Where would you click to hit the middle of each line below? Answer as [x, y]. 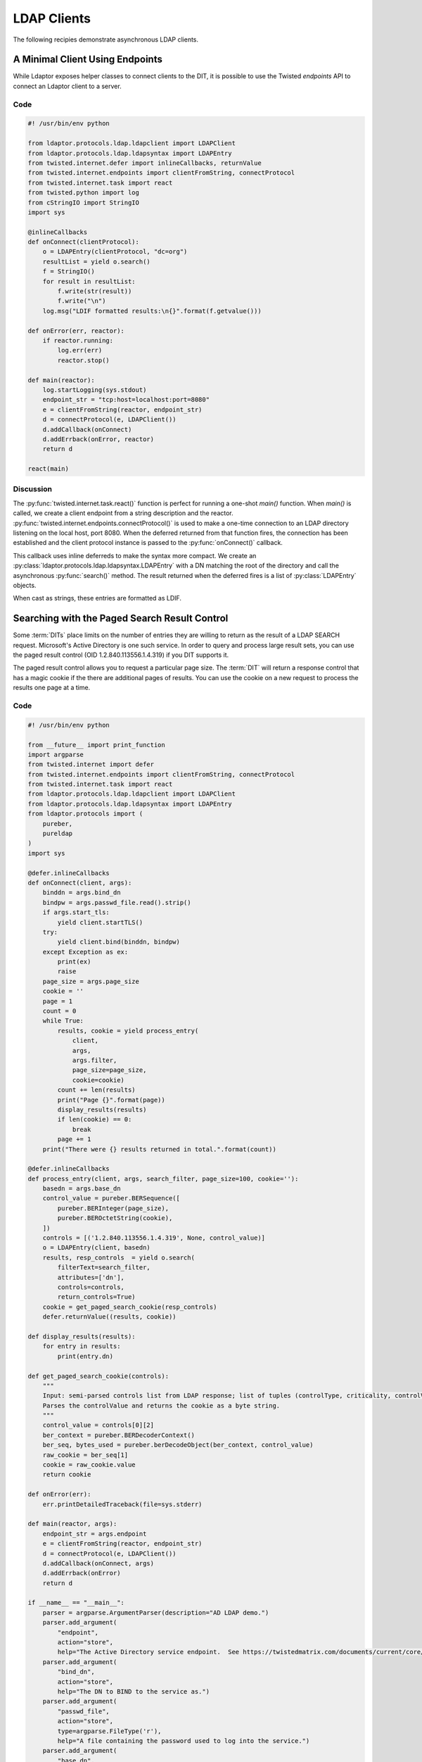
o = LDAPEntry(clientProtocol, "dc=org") [115, 252]
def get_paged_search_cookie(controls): [98, 1376]
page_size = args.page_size [91, 981]
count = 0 [59, 1011]
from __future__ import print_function [96, 745]
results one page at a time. [52, 688]
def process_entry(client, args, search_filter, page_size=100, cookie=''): [163, 1178]
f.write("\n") [82, 301]
